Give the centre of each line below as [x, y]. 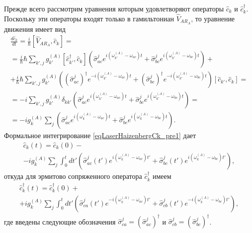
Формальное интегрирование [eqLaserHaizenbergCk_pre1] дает [100, 135]
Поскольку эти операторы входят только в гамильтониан [89, 18]
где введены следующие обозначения [60, 221]
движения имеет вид [35, 29]
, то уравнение [213, 18]
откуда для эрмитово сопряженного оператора [73, 176]
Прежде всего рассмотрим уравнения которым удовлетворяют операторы [114, 8]
